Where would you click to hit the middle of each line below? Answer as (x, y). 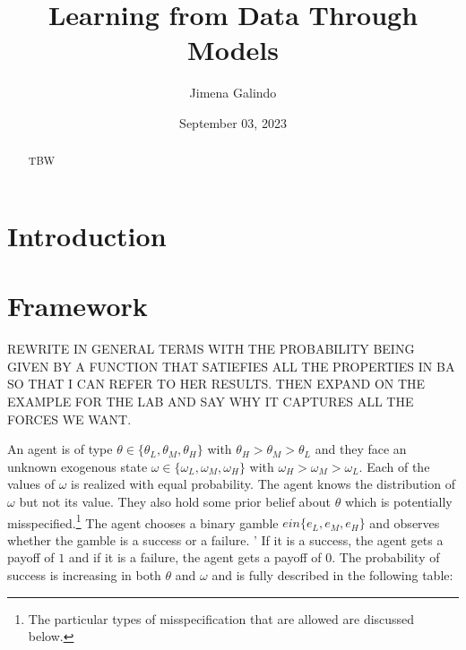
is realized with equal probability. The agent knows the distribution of (263, 484)
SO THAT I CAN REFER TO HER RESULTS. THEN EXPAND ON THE (216, 384)
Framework (78, 306)
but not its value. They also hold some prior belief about (175, 502)
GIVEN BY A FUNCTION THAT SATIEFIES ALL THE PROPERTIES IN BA (231, 366)
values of (31, 484)
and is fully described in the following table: (332, 575)
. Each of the (394, 466)
